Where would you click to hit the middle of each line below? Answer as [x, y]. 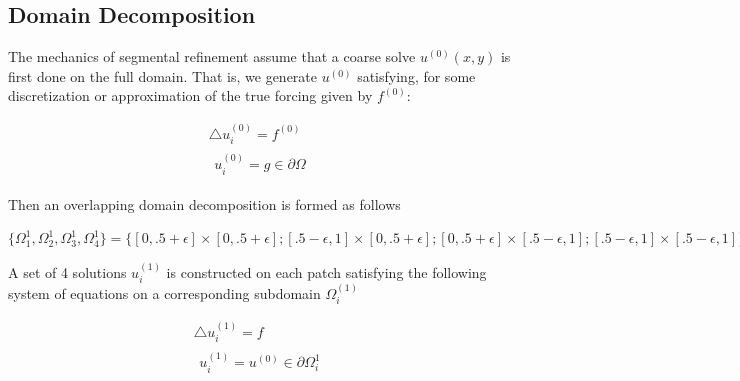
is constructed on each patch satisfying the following [326, 271]
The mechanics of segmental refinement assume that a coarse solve [212, 56]
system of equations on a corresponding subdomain [164, 292]
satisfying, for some [416, 75]
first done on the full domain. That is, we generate [163, 75]
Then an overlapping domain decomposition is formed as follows [204, 203]
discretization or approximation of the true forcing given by [190, 95]
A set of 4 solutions [67, 271]
